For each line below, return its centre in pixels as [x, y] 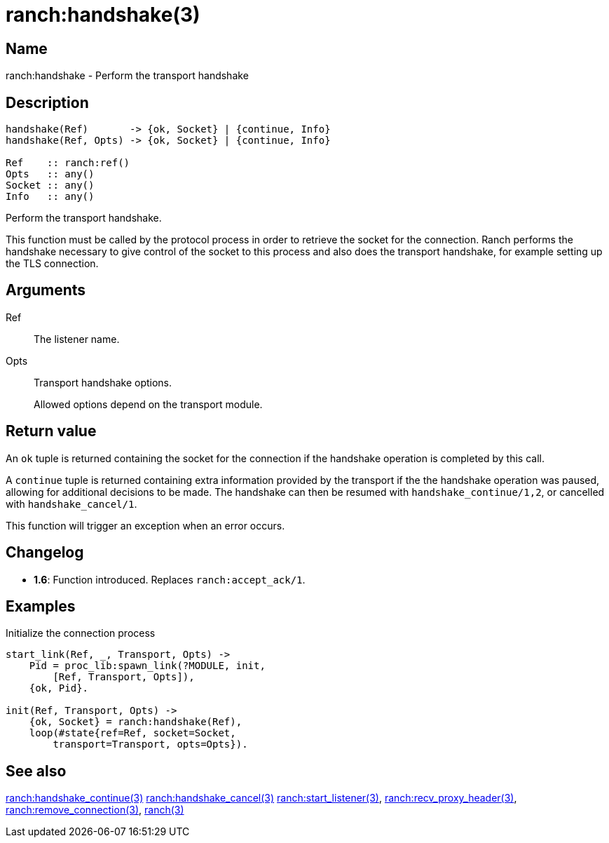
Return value [51, 431]
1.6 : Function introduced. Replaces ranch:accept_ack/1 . [170, 579]
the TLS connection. [52, 264]
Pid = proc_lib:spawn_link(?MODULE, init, [147, 666]
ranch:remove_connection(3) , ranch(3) [95, 810]
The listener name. [77, 339]
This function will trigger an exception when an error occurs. [145, 525]
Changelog [45, 553]
